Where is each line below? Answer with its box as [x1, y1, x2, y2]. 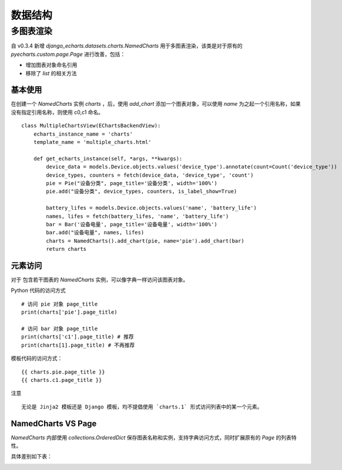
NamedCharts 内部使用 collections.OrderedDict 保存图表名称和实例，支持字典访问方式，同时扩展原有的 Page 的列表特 [11, 434, 297, 441]
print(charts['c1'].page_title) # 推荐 [21, 334, 135, 340]
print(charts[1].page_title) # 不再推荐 [21, 341, 135, 348]
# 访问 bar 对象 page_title [21, 325, 98, 332]
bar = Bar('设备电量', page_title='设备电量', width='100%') [46, 221, 217, 227]
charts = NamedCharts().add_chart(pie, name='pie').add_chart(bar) [46, 237, 244, 244]
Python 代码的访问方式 [11, 287, 66, 294]
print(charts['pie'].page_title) [21, 309, 118, 315]
